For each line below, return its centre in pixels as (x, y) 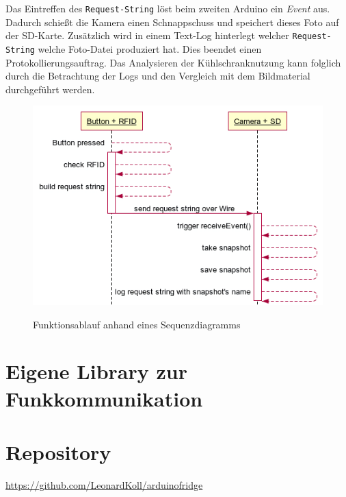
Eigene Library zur (96, 371)
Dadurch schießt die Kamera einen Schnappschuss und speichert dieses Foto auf (172, 22)
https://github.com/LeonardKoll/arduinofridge (104, 484)
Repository (58, 452)
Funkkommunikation (104, 398)
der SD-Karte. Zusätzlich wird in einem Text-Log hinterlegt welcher (147, 35)
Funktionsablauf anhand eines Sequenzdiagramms (137, 324)
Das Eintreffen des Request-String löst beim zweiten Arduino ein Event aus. (168, 8)
